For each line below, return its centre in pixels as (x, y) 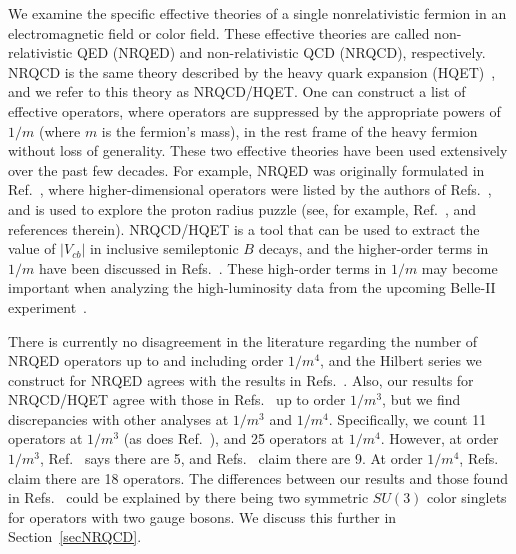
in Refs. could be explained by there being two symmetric (188, 497)
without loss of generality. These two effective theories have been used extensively (258, 150)
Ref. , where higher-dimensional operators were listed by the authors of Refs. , (250, 189)
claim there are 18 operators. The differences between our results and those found (258, 477)
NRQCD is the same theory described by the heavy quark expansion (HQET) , (252, 71)
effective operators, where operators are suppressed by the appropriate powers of (254, 110)
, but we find (421, 399)
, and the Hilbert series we (401, 360)
